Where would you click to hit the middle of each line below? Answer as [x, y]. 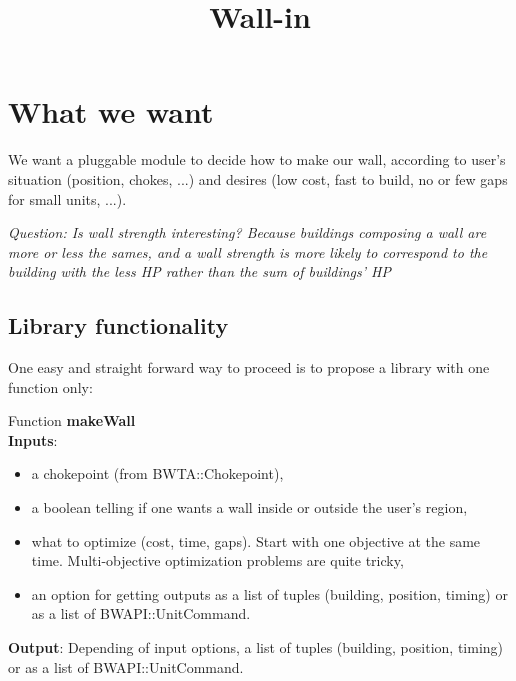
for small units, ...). [67, 198]
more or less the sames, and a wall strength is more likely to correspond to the [248, 251]
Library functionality [118, 325]
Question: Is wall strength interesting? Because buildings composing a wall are [247, 232]
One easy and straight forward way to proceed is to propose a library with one [249, 367]
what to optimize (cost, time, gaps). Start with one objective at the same [256, 540]
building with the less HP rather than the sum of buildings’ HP [199, 271]
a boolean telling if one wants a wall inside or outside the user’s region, [249, 507]
